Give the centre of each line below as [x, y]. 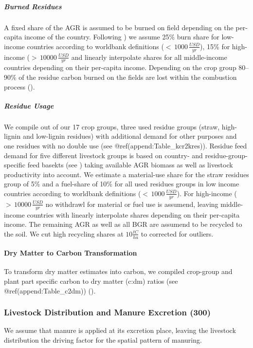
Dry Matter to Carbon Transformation [71, 253]
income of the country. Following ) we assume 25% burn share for [122, 37]
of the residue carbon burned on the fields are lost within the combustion [128, 77]
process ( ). [19, 86]
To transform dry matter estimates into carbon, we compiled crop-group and [118, 271]
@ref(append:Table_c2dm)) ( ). [50, 290]
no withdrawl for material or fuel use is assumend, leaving [132, 204]
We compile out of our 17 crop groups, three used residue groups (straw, [112, 126]
